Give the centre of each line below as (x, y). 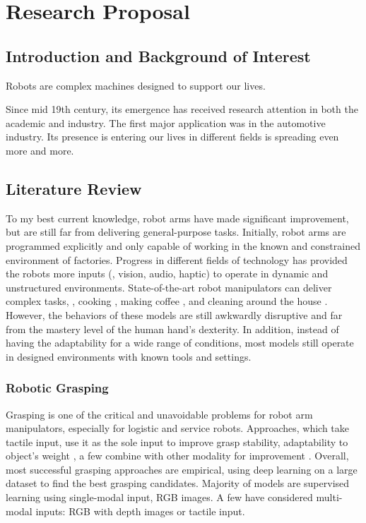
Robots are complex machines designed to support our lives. (136, 85)
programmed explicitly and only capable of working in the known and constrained (183, 245)
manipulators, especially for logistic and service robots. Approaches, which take (177, 428)
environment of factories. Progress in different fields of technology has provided (177, 259)
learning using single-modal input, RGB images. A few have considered (159, 497)
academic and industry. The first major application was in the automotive (166, 122)
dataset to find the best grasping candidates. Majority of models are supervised (178, 483)
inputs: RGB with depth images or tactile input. (140, 511)
